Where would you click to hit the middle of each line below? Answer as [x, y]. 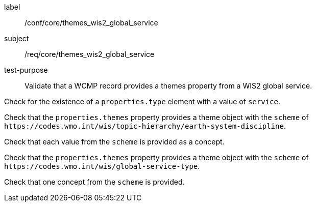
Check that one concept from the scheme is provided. [94, 182]
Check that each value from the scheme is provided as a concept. [114, 142]
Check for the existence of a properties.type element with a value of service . [142, 101]
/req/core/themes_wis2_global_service [90, 54]
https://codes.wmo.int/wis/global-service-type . [102, 166]
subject [17, 38]
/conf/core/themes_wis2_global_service [91, 23]
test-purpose [26, 70]
